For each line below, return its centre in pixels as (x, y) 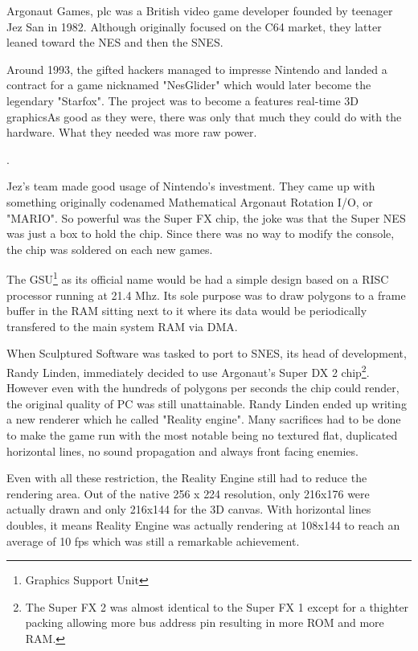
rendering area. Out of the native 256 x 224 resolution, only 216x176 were (188, 493)
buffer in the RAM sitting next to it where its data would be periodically (187, 311)
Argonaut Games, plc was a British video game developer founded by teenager (200, 10)
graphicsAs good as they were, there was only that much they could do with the (204, 116)
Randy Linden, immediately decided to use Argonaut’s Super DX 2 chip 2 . (188, 371)
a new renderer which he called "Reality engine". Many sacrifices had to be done (204, 419)
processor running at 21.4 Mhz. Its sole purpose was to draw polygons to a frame (206, 295)
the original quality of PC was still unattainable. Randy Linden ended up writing (207, 403)
